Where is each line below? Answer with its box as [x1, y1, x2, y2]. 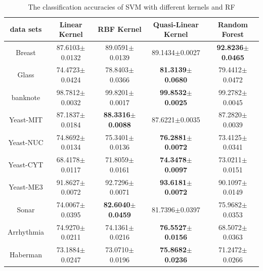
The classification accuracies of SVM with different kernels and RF [28, 2, 235, 12]
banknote [11, 92, 40, 102]
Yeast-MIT [9, 114, 43, 125]
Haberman [10, 249, 42, 259]
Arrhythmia [8, 227, 45, 237]
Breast [16, 47, 36, 57]
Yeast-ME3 [9, 182, 43, 192]
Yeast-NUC [8, 137, 43, 147]
